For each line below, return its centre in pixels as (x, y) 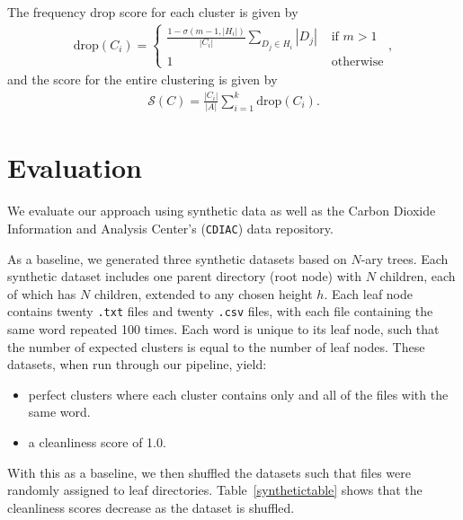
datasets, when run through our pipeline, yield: (137, 364)
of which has (42, 293)
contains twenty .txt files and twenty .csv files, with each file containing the (220, 311)
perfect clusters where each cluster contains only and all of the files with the (238, 394)
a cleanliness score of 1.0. (97, 441)
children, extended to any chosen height (203, 293)
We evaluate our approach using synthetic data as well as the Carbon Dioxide (222, 211)
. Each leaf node (369, 293)
